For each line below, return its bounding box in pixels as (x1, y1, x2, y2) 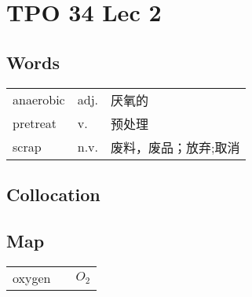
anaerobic (13, 90, 65, 109)
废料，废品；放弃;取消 (110, 137, 240, 156)
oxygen (13, 268, 51, 287)
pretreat (13, 114, 57, 133)
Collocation (6, 181, 100, 206)
